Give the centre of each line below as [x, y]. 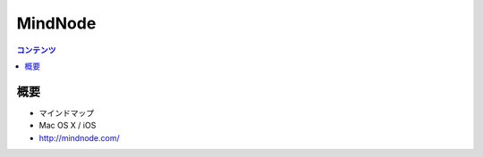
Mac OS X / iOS [68, 126]
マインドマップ [66, 112]
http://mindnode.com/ [79, 137]
